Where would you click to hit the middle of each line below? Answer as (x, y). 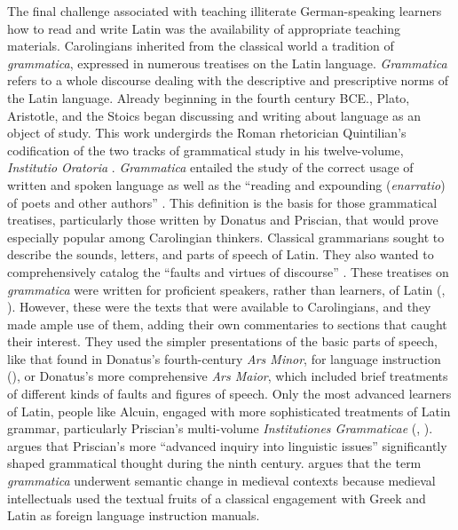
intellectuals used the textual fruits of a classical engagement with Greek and (217, 498)
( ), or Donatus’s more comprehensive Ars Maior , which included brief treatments (228, 376)
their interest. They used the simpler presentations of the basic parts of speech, (222, 341)
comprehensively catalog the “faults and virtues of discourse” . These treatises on (228, 271)
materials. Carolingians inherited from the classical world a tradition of (201, 46)
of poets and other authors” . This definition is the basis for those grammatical (222, 202)
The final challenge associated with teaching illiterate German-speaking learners (225, 11)
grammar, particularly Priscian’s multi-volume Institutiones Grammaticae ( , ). (220, 428)
